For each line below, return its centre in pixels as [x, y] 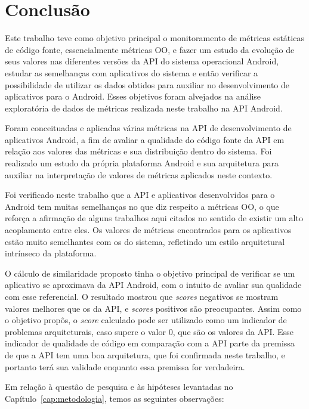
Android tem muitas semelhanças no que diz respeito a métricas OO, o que [142, 206]
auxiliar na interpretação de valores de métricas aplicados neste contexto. [139, 174]
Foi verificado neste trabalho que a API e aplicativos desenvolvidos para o [140, 195]
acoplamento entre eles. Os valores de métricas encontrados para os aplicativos [148, 230]
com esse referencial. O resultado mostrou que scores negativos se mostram [142, 296]
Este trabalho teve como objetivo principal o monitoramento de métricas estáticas [154, 38]
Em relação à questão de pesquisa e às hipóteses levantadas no [119, 387]
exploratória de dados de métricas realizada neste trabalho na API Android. [144, 108]
